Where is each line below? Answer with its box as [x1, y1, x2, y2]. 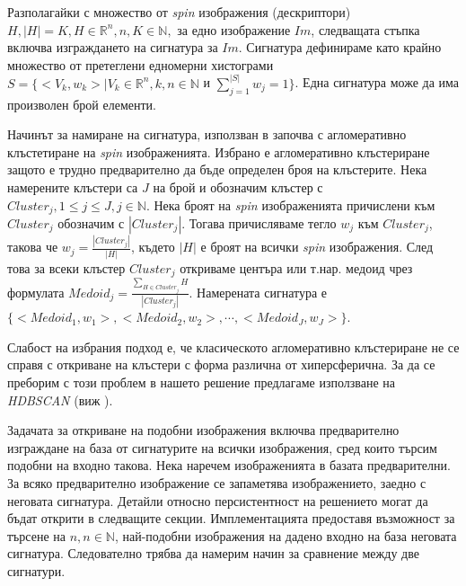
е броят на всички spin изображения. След [200, 237, 434, 256]
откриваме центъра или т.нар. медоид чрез [180, 258, 413, 277]
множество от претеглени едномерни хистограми [7, 55, 274, 74]
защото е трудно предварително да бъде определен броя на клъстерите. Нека [7, 160, 427, 179]
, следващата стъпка [311, 20, 420, 39]
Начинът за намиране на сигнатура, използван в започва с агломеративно [7, 125, 407, 144]
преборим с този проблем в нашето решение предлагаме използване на [7, 373, 396, 392]
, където [130, 237, 175, 256]
